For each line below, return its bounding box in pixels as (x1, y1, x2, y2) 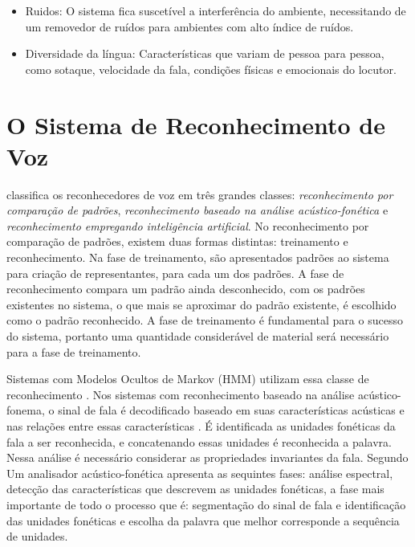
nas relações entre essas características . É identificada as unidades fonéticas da (6, 418, 396, 434)
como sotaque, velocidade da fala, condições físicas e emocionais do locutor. (25, 60, 397, 77)
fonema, (6, 402, 45, 418)
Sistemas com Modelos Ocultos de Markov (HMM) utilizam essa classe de (6, 370, 369, 387)
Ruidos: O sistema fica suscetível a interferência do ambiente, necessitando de (25, 2, 406, 18)
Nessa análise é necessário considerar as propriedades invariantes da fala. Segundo (6, 449, 409, 466)
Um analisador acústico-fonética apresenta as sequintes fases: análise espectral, (6, 464, 393, 481)
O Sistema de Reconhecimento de (6, 108, 385, 141)
